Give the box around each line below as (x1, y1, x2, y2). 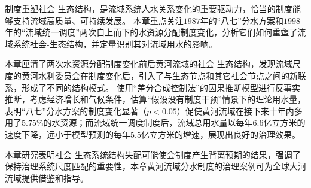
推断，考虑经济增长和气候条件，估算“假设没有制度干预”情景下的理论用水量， (5, 93, 306, 105)
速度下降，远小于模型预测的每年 (5, 128, 130, 140)
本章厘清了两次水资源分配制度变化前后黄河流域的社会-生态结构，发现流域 (5, 57, 292, 70)
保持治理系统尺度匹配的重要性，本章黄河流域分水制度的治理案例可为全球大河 (5, 160, 306, 172)
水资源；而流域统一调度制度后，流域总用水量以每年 (51, 116, 253, 129)
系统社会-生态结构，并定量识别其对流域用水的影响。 (13, 37, 217, 50)
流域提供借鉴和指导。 (5, 171, 89, 184)
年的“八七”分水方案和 (200, 14, 283, 26)
